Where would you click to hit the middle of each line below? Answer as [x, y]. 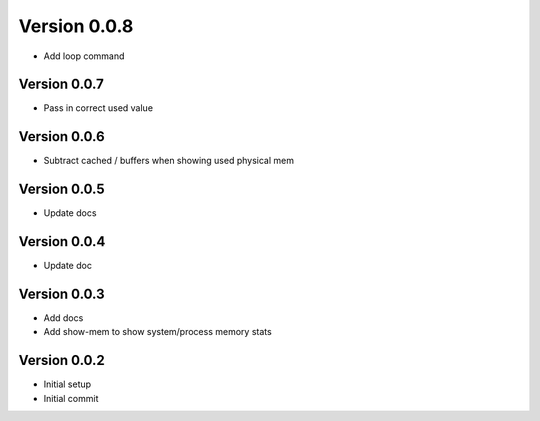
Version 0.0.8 [76, 26]
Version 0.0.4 [62, 241]
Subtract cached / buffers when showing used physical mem [169, 161]
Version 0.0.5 [61, 189]
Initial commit [71, 398]
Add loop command [84, 56]
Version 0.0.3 [61, 293]
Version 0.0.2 [61, 360]
